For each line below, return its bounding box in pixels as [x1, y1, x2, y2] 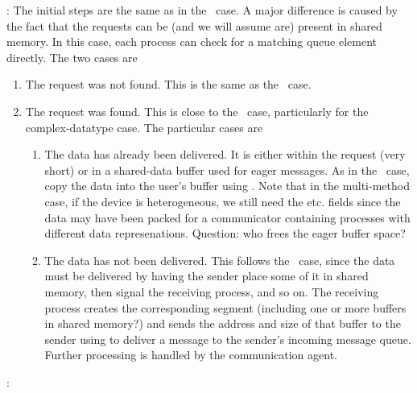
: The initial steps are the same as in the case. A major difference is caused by [6, 2, 398, 18]
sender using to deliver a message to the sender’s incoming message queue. [44, 330, 411, 347]
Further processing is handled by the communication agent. [44, 346, 337, 363]
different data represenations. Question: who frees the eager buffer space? [44, 225, 406, 242]
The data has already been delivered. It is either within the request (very [44, 146, 406, 163]
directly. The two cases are [6, 48, 138, 65]
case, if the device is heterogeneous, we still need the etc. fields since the [44, 192, 401, 209]
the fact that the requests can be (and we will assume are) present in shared [6, 17, 382, 34]
